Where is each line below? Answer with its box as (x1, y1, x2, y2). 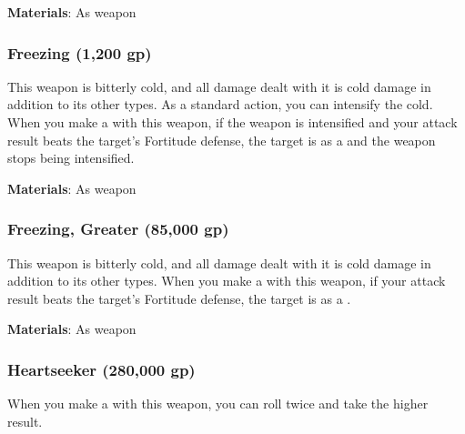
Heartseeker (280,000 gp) (7, 358, 196, 380)
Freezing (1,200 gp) (7, 41, 152, 64)
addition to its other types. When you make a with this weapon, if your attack (7, 271, 446, 290)
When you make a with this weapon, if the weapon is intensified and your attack (7, 113, 458, 131)
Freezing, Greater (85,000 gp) (7, 217, 229, 240)
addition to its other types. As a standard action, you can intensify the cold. (7, 95, 433, 114)
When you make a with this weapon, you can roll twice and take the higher (7, 394, 429, 413)
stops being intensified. (7, 148, 135, 167)
